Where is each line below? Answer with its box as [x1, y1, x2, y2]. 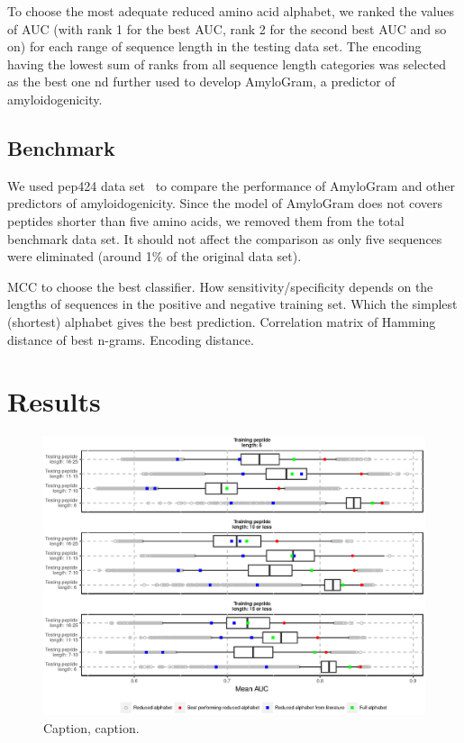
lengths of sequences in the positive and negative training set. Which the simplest [7, 294, 458, 313]
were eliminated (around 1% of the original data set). [7, 247, 302, 266]
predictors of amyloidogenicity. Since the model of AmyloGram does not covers [7, 194, 443, 213]
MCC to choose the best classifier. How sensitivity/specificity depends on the [7, 276, 433, 295]
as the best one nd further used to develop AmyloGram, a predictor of [7, 72, 396, 91]
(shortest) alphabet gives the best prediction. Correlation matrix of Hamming [7, 312, 436, 331]
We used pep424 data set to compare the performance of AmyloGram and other [7, 176, 456, 195]
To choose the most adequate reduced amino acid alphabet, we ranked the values [7, 2, 455, 20]
